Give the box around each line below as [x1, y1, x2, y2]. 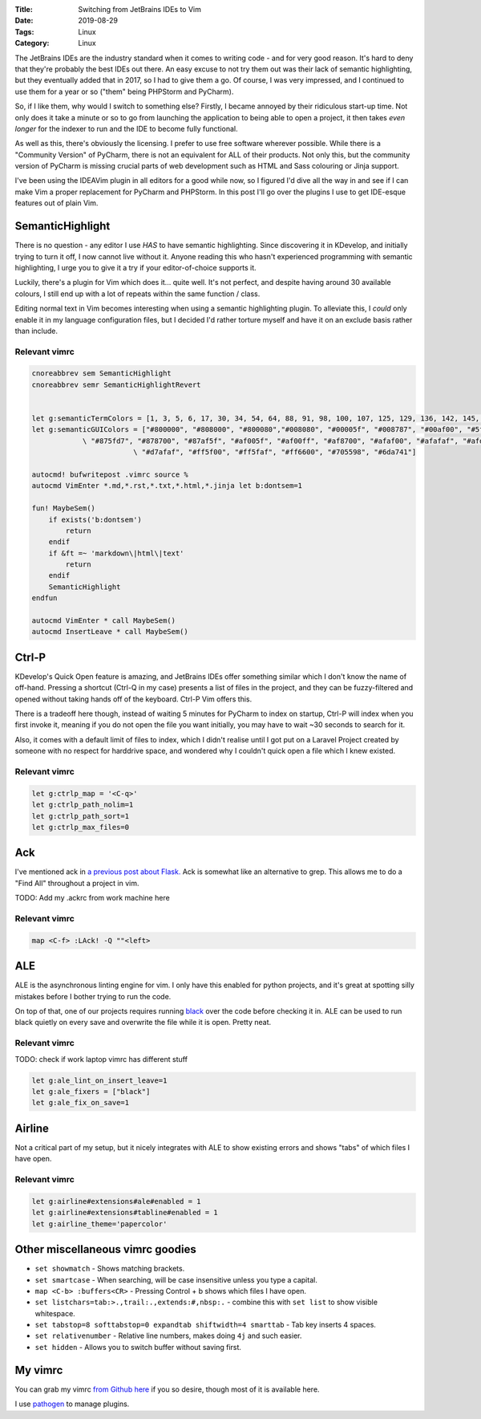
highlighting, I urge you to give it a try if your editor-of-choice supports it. [14, 262, 257, 272]
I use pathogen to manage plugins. [14, 1399, 130, 1409]
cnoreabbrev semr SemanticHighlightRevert [31, 380, 201, 389]
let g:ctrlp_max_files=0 [31, 823, 130, 831]
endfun [31, 594, 58, 603]
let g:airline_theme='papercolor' [31, 1219, 168, 1228]
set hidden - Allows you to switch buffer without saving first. [34, 1342, 242, 1352]
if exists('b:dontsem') [48, 514, 142, 524]
